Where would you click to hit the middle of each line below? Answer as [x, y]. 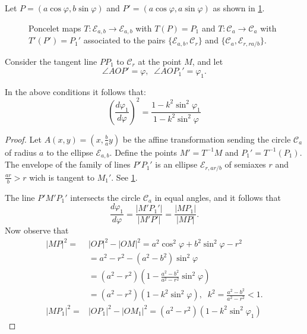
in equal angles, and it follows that [218, 197]
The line [20, 197]
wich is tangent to [62, 177]
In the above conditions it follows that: [75, 91]
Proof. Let [23, 139]
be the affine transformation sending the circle [207, 139]
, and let [208, 61]
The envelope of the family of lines [68, 164]
